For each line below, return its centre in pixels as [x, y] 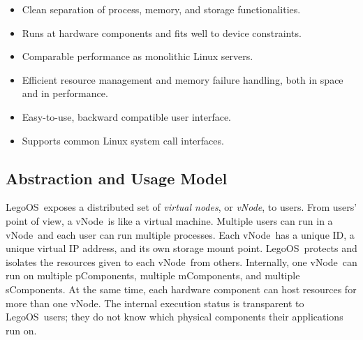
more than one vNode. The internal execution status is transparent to [155, 303]
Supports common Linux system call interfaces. [123, 140]
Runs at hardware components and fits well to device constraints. [162, 32]
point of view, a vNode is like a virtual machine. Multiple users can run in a [169, 220]
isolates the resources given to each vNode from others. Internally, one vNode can [181, 261]
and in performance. [65, 93]
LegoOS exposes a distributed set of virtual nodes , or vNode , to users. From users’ [181, 207]
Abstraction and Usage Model [117, 178]
